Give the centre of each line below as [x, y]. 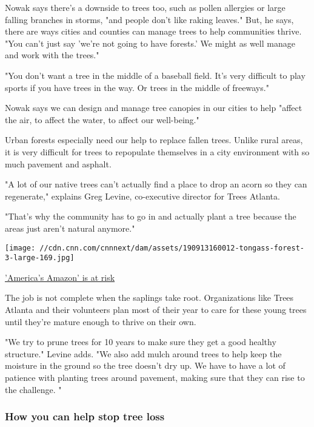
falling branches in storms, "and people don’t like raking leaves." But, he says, [149, 19]
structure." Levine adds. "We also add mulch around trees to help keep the [143, 353]
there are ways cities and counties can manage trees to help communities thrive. [153, 31]
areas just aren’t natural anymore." [70, 228]
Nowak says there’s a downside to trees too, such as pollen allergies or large [145, 7]
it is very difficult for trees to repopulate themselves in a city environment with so [157, 151]
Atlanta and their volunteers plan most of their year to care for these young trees [156, 309]
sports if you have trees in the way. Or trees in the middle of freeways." [137, 87]
